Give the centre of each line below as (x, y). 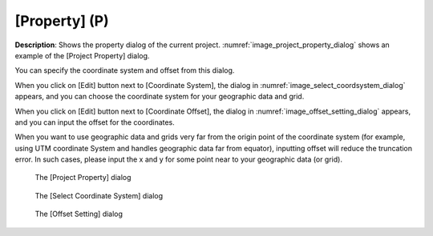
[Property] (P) (62, 21)
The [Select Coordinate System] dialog (99, 195)
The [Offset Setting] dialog (79, 214)
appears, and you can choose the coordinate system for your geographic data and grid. (160, 97)
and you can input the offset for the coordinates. (95, 122)
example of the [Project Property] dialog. (82, 55)
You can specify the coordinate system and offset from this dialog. (125, 70)
